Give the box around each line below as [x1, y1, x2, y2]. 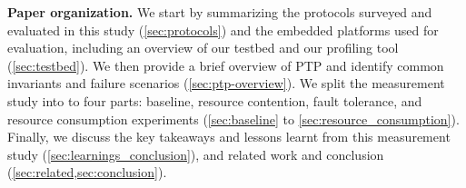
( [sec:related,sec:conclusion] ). [7, 163, 167, 182]
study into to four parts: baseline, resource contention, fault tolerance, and [7, 91, 422, 110]
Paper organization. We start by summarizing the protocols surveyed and [7, 3, 432, 21]
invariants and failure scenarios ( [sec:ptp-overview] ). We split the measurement [7, 74, 445, 93]
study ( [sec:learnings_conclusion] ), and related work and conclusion [7, 144, 384, 163]
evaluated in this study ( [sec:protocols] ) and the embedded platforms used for [7, 20, 439, 39]
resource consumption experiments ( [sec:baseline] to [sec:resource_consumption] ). [7, 109, 460, 128]
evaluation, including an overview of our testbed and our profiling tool [7, 38, 399, 57]
